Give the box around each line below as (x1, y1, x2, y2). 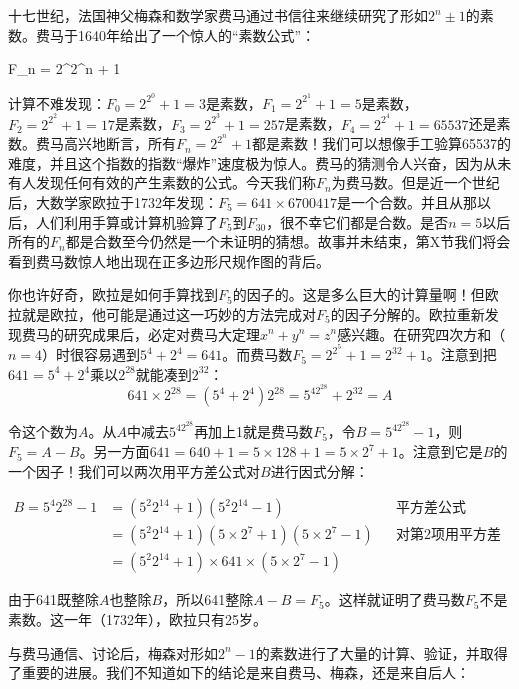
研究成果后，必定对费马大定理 (63, 323, 260, 344)
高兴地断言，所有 (63, 133, 176, 154)
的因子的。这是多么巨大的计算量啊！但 (232, 284, 485, 305)
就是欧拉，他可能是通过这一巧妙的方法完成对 (21, 303, 316, 324)
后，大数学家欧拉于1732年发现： (8, 191, 218, 212)
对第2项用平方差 (396, 528, 502, 543)
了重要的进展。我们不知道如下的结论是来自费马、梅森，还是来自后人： (8, 662, 470, 683)
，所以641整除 (162, 589, 254, 610)
